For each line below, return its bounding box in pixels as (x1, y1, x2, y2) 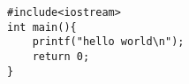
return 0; (32, 50, 90, 63)
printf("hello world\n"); (32, 35, 185, 49)
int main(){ (7, 20, 77, 34)
